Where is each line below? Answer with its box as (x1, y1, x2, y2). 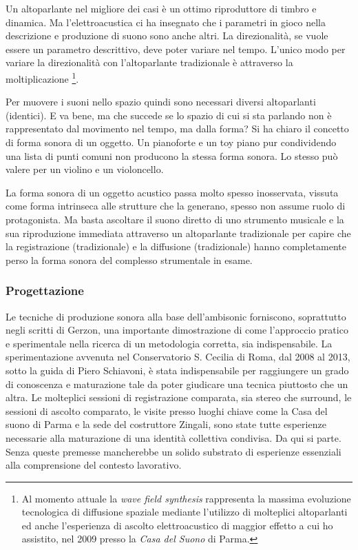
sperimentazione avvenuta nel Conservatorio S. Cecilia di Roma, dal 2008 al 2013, (6, 349, 350, 364)
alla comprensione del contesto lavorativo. (6, 458, 182, 472)
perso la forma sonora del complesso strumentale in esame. (6, 252, 253, 267)
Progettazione (6, 282, 84, 299)
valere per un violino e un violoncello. (6, 162, 164, 176)
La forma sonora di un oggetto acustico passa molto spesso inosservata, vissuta (6, 185, 339, 199)
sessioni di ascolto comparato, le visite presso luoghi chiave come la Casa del (6, 403, 328, 418)
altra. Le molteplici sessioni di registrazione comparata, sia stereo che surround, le (6, 390, 352, 405)
